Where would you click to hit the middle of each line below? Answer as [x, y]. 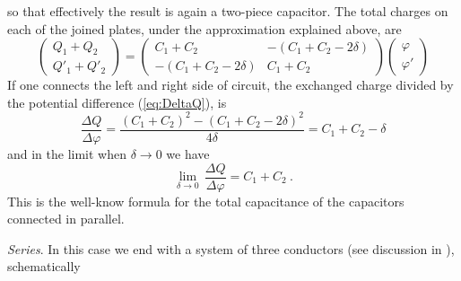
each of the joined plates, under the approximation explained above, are [204, 28]
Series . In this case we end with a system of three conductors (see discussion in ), [231, 248]
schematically [44, 266]
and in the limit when [67, 153]
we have [188, 153]
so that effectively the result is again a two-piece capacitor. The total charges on [228, 11]
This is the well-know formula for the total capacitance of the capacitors [206, 201]
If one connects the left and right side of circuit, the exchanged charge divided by [230, 85]
